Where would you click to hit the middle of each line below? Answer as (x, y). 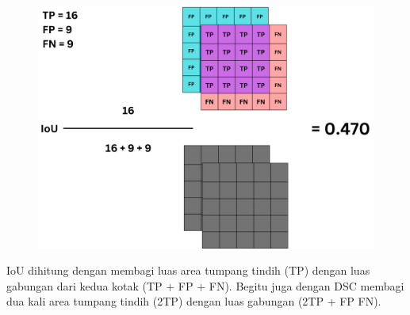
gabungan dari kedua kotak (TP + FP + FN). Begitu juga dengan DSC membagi (205, 285)
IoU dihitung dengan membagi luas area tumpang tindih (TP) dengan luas (188, 270)
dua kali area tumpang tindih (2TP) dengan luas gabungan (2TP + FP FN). (194, 301)
